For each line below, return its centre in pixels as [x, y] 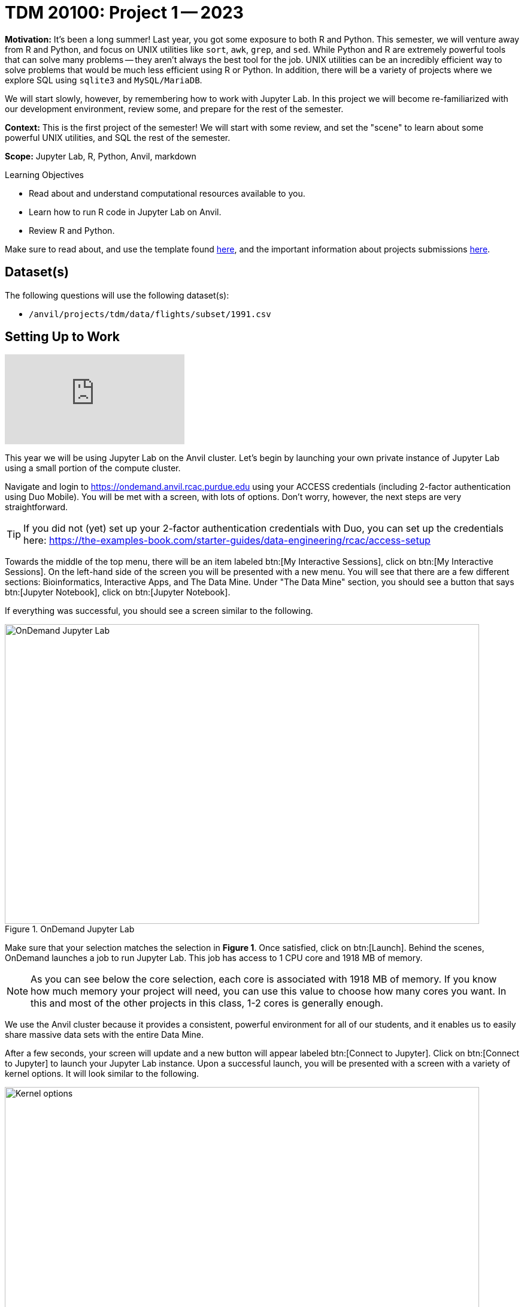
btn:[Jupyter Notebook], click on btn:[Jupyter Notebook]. [118, 592]
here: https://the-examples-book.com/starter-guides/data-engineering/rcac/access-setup [227, 540]
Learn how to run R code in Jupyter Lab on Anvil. [125, 212]
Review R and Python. [72, 230]
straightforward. [37, 507]
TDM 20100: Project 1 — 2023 [124, 13]
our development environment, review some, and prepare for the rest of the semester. [174, 109]
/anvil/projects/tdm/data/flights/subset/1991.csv [150, 314]
